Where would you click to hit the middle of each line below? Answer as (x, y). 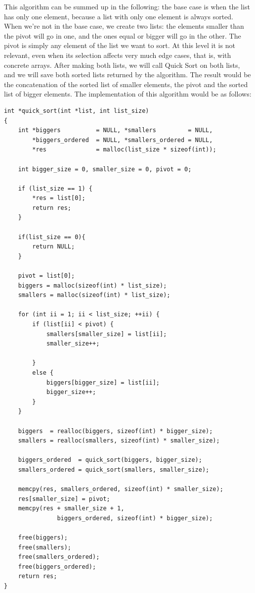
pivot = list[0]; (46, 276)
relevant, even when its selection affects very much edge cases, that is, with (118, 55)
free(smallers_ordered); (59, 557)
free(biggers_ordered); (57, 567)
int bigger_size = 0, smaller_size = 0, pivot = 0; (105, 169)
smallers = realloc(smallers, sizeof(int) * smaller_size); (119, 441)
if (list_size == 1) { (55, 188)
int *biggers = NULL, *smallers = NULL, (115, 130)
